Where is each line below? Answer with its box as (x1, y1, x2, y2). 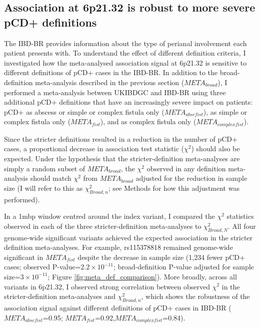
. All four (227, 220, 256, 231)
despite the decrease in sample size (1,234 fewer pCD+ (77, 251, 245, 262)
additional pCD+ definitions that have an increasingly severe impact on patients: (4, 97, 252, 107)
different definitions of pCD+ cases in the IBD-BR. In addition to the (4, 67, 218, 78)
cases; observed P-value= (4, 261, 81, 272)
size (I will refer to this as (4, 182, 83, 193)
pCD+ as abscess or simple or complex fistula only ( (4, 106, 164, 117)
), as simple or (203, 106, 247, 117)
